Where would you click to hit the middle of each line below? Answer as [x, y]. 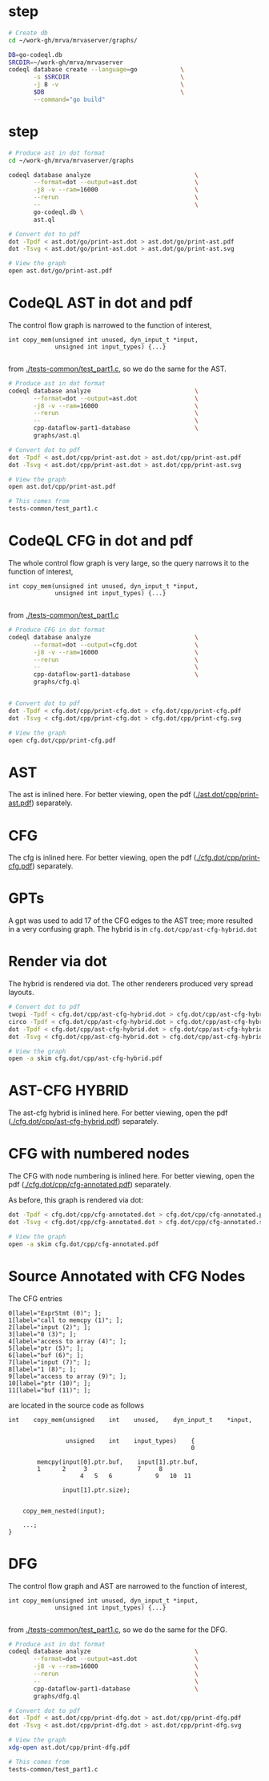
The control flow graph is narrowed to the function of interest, [110, 325]
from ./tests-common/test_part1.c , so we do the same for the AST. [117, 369]
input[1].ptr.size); [96, 1490]
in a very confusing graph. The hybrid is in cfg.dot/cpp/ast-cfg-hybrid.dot [133, 929]
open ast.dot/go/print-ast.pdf [60, 271]
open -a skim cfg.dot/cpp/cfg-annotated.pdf [84, 1244]
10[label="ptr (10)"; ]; [50, 1383]
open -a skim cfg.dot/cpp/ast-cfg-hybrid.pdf [85, 1059]
